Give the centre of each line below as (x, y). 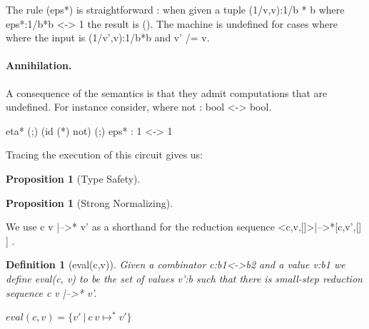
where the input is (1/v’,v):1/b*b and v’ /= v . (108, 37)
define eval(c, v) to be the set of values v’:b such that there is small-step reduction (184, 278)
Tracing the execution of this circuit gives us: (105, 155)
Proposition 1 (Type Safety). (73, 178)
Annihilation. (39, 65)
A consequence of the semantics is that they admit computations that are (167, 92)
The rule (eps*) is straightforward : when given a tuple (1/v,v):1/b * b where (175, 9)
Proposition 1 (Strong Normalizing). (90, 202)
